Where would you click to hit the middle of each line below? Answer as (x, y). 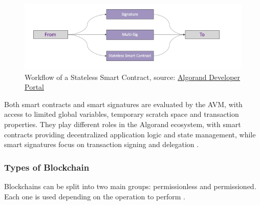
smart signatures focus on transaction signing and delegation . (102, 144)
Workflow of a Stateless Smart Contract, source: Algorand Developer (133, 77)
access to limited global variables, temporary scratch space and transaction (122, 114)
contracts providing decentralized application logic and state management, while (130, 134)
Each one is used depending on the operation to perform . (95, 196)
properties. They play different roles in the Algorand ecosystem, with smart (123, 124)
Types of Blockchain (47, 167)
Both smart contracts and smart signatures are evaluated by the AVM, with (123, 104)
